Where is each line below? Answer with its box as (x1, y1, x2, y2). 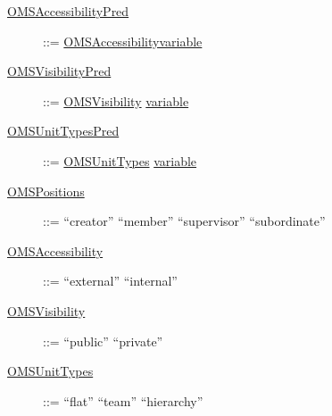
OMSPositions (7, 181, 85, 200)
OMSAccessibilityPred (7, 2, 129, 20)
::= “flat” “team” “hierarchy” (43, 391, 203, 410)
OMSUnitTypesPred (7, 121, 120, 140)
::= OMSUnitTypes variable (43, 151, 197, 170)
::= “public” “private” (43, 331, 163, 350)
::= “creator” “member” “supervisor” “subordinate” (43, 212, 326, 230)
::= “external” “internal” (43, 271, 178, 290)
